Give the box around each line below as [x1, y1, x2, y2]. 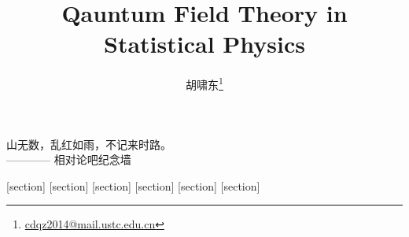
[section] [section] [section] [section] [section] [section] [6, 177, 260, 194]
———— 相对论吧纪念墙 [6, 151, 131, 168]
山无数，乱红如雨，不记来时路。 [6, 135, 171, 152]
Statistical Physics [104, 28, 305, 60]
